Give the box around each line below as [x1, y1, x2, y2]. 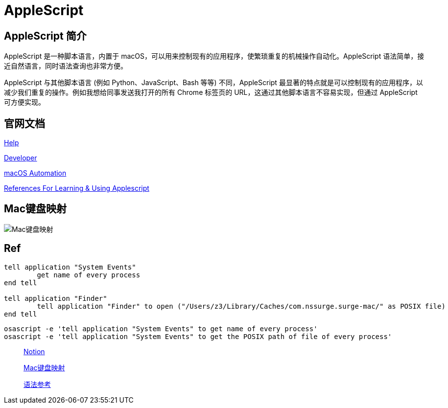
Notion [24, 347, 45, 356]
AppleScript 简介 [4, 29, 87, 42]
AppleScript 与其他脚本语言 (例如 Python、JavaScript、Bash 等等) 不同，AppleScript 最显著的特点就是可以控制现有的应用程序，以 [4, 78, 423, 87]
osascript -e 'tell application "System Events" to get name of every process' [4, 324, 318, 333]
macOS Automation [4, 169, 67, 178]
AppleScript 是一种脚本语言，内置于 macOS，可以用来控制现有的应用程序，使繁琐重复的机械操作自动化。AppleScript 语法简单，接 [4, 52, 424, 61]
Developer [4, 154, 37, 162]
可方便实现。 [4, 98, 45, 107]
